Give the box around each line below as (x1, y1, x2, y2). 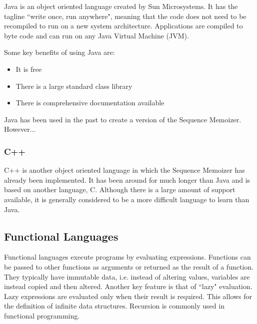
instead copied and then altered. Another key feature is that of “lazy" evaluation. (4, 281, 252, 292)
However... (4, 124, 36, 134)
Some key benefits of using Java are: (4, 47, 115, 57)
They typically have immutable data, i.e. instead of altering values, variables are (4, 271, 250, 282)
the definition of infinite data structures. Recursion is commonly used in (4, 301, 224, 311)
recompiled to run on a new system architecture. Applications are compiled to (4, 20, 243, 31)
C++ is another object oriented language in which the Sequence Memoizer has (4, 165, 245, 175)
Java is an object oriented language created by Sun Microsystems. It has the (4, 1, 238, 11)
